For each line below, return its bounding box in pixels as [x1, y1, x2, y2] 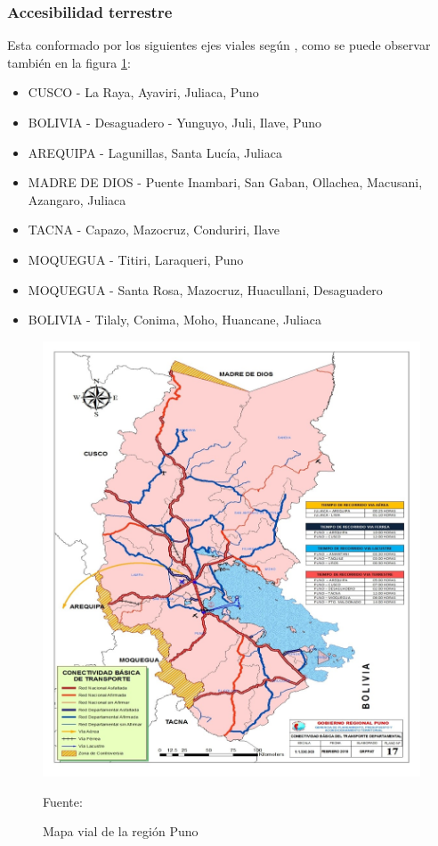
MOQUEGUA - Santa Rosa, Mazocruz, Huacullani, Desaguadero [28, 280, 383, 299]
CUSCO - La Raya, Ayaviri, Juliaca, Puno [28, 83, 259, 102]
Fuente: [43, 792, 83, 810]
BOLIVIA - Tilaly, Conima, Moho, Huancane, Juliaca [28, 310, 322, 329]
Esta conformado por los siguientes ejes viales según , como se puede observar [7, 36, 431, 54]
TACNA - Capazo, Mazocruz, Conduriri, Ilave [28, 220, 280, 239]
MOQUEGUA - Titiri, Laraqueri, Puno [28, 250, 244, 268]
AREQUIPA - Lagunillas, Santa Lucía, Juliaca [28, 143, 282, 161]
